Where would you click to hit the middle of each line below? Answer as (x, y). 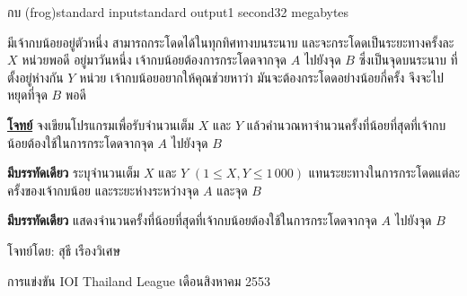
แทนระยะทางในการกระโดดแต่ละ (384, 173)
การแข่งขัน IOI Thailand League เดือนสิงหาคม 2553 (139, 280)
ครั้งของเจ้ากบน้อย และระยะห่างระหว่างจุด (103, 190)
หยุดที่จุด (27, 95)
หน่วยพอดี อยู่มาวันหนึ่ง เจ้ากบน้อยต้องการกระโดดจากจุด (154, 60)
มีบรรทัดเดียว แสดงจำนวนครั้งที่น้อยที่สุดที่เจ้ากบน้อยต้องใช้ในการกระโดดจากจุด (192, 220)
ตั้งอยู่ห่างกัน (35, 77)
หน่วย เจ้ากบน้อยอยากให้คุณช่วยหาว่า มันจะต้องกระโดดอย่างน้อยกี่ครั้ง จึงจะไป (261, 77)
